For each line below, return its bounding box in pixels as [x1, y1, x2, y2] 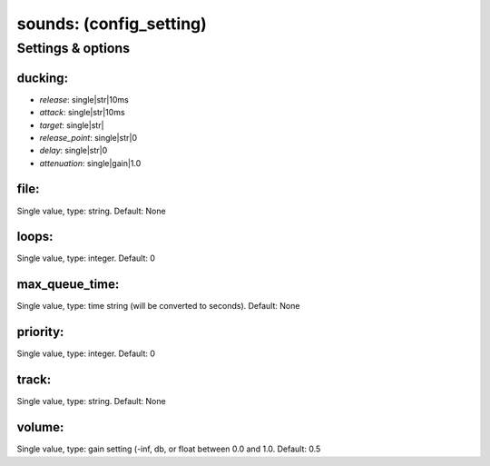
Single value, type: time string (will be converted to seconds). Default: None [16, 301, 300, 312]
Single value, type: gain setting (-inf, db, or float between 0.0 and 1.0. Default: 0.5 [16, 443, 321, 454]
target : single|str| [39, 119, 104, 131]
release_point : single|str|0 [39, 132, 138, 143]
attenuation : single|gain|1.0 [39, 157, 142, 168]
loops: [16, 229, 54, 244]
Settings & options [16, 40, 131, 56]
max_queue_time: [16, 277, 120, 292]
